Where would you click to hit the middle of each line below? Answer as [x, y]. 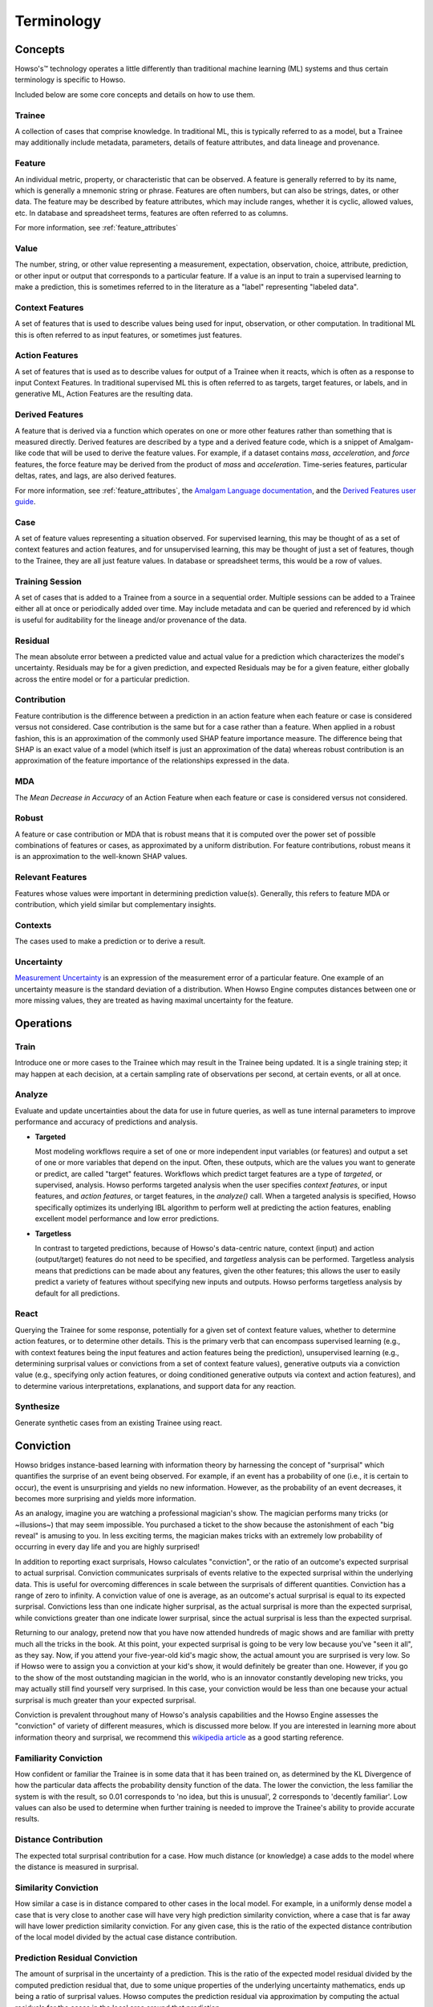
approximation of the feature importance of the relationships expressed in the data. [152, 761]
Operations [43, 1023]
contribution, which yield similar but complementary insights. [115, 904]
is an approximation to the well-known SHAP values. [101, 857]
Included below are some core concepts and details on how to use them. [135, 94]
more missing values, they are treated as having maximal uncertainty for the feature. [154, 1000]
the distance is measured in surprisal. [77, 1867]
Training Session [48, 581]
